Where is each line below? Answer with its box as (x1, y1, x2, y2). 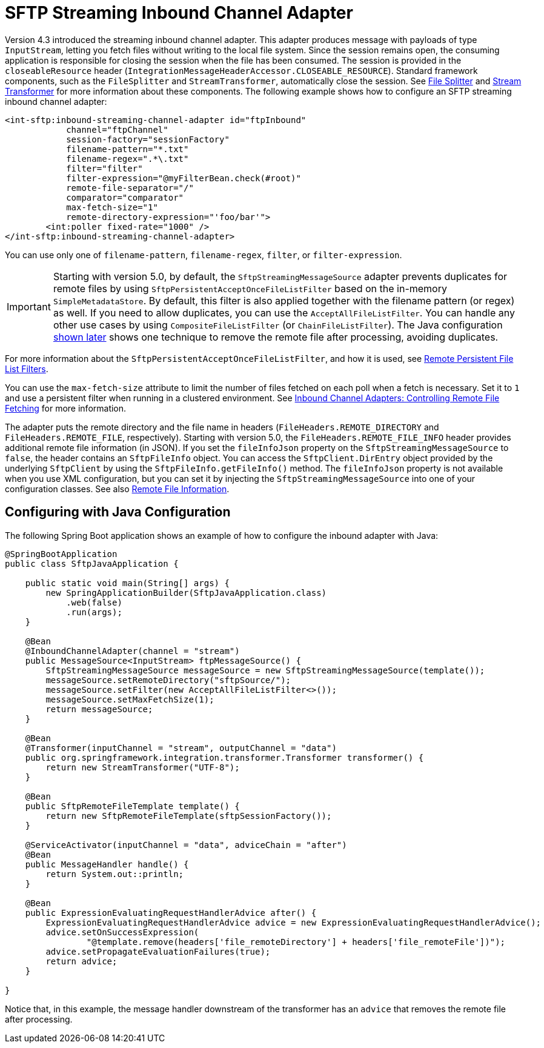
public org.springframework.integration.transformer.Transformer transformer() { (25, 752, 424, 763)
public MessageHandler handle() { (25, 859, 189, 869)
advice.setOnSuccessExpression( (45, 927, 199, 937)
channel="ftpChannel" (66, 124, 168, 135)
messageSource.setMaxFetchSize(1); (45, 694, 214, 704)
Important (7, 300, 51, 313)
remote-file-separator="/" (66, 182, 194, 193)
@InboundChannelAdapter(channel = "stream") (25, 646, 240, 656)
